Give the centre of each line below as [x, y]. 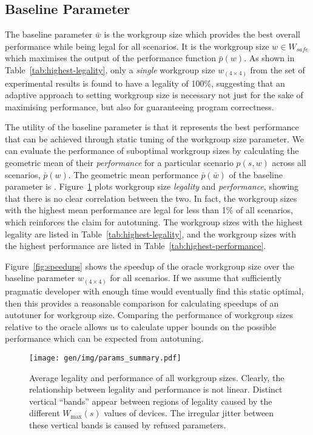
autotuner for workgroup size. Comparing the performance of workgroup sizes [149, 315]
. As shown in [269, 58]
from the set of [278, 69]
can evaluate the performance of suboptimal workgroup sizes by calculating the [152, 151]
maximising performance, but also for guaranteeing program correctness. [140, 106]
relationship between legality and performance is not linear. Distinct [156, 389]
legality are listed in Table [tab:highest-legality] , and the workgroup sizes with [150, 234]
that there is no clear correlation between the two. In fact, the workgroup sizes [151, 198]
